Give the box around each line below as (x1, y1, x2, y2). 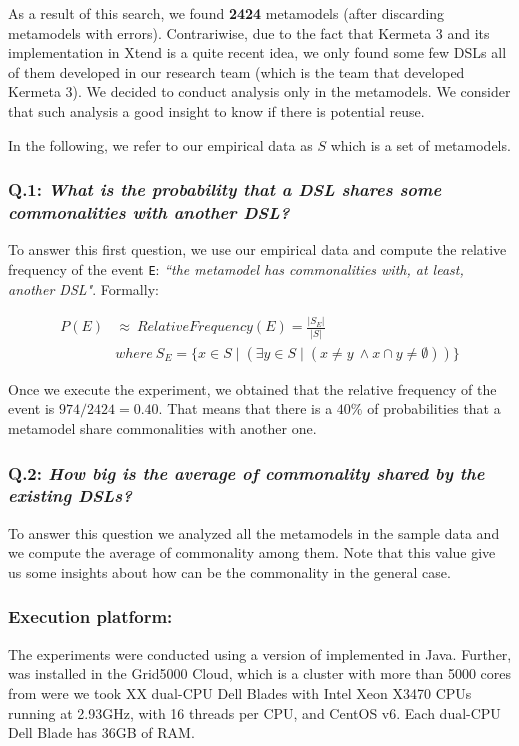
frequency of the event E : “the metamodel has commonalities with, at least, (8, 258, 464, 279)
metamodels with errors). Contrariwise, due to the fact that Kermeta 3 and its (8, 22, 490, 43)
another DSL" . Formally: (8, 278, 159, 299)
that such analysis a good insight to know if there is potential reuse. (8, 100, 425, 121)
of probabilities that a (367, 398, 501, 419)
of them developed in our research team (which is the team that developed (8, 61, 465, 82)
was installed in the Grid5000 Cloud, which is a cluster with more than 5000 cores (8, 663, 512, 684)
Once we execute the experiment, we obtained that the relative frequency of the (8, 378, 497, 399)
